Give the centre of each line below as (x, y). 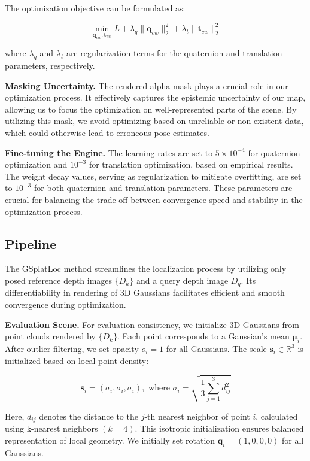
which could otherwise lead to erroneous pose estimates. (107, 133)
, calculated (277, 416)
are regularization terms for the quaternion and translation (174, 53)
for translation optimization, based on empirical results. (191, 164)
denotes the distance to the (89, 416)
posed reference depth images (59, 280)
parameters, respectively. (50, 66)
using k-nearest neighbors (51, 428)
